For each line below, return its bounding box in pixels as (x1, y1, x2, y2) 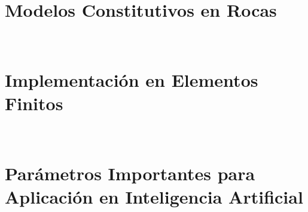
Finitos (5, 91, 63, 116)
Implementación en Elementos (5, 67, 258, 92)
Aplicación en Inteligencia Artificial (5, 184, 303, 208)
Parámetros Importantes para (5, 160, 255, 185)
